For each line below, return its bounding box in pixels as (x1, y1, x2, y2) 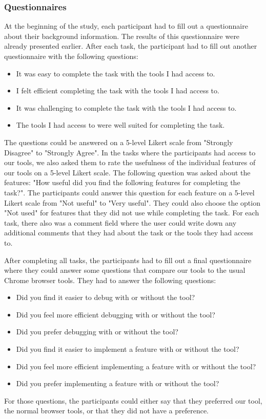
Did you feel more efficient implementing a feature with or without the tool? (16, 361, 256, 371)
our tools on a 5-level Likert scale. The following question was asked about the (4, 167, 251, 177)
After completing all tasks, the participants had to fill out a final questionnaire (4, 254, 252, 265)
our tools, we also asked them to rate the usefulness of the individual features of (4, 157, 256, 168)
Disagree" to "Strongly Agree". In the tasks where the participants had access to (4, 147, 256, 157)
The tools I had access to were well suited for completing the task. (16, 119, 225, 130)
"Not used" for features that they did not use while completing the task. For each (4, 207, 259, 218)
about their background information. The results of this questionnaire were (4, 30, 240, 41)
